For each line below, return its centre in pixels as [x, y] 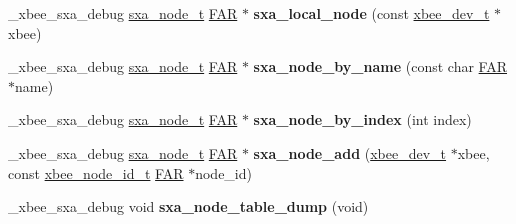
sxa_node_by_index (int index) [362, 119]
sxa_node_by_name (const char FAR [380, 66]
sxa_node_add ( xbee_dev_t [350, 152]
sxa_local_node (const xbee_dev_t [371, 13]
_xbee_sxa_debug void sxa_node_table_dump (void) [188, 206]
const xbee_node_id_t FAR [96, 172]
